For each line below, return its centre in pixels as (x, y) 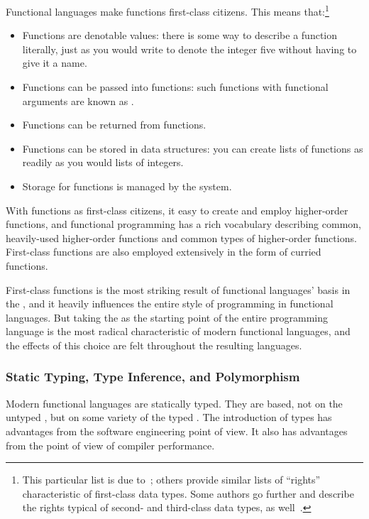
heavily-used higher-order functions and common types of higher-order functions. (181, 237)
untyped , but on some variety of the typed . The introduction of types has (169, 417)
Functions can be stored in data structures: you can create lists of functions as (193, 148)
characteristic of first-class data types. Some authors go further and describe (188, 493)
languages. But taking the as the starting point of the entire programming (167, 317)
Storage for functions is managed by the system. (127, 186)
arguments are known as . (78, 100)
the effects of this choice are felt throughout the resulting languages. (154, 345)
